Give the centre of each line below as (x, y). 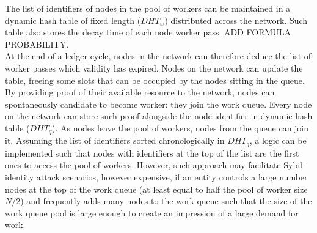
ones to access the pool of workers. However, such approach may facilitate (143, 165)
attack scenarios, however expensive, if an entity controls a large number (172, 177)
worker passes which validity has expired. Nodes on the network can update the (154, 68)
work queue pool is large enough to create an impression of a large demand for (152, 213)
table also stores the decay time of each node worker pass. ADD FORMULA (148, 32)
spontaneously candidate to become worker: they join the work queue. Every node (158, 104)
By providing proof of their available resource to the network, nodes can (140, 92)
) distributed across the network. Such (236, 20)
